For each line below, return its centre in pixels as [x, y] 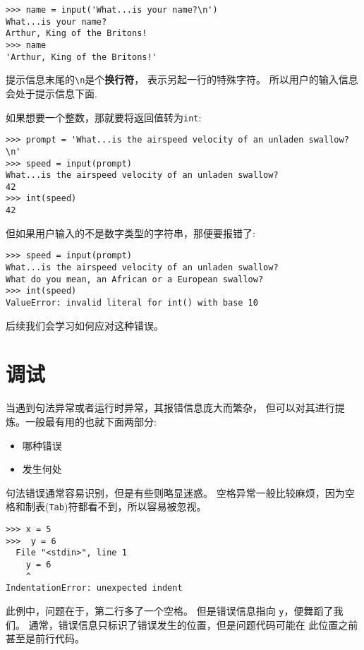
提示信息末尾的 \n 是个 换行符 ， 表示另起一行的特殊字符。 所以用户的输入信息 [182, 79]
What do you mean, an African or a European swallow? [135, 279]
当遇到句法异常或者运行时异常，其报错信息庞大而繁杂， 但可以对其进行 [170, 408]
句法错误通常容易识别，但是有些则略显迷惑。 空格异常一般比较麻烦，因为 [175, 492]
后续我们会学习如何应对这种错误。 [85, 325]
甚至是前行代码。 [45, 638]
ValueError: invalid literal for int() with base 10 [132, 303]
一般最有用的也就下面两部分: [91, 421]
